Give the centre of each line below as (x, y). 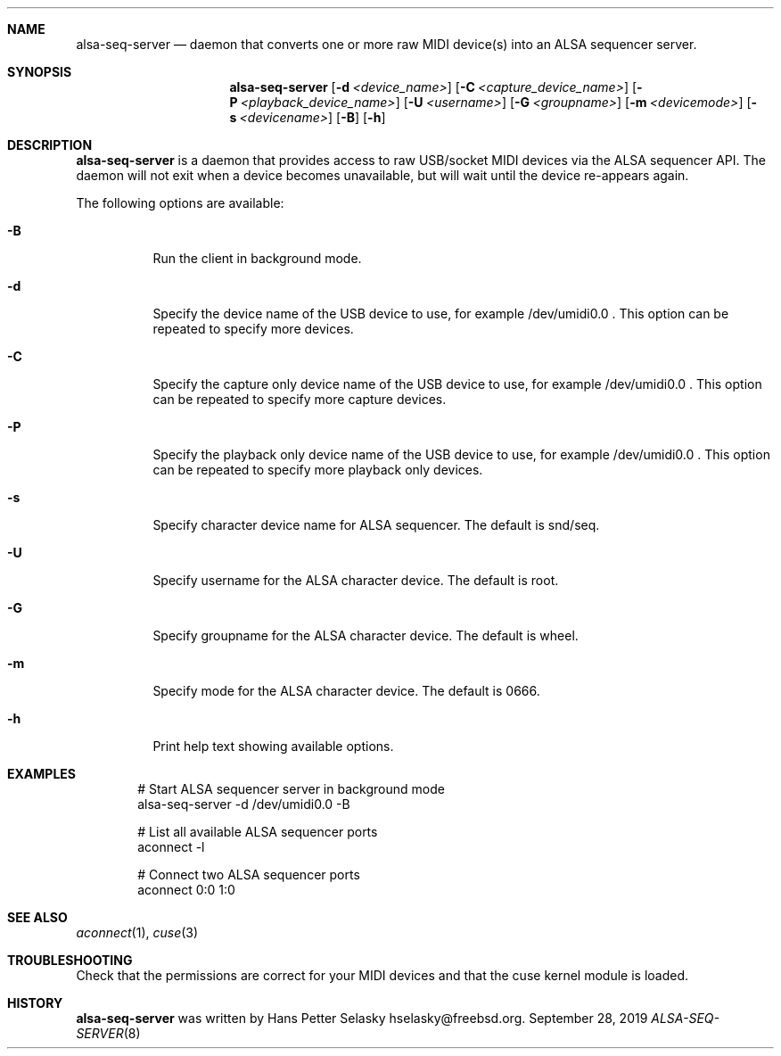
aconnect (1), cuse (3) (137, 932)
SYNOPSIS (40, 72)
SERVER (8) (108, 1033)
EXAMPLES (41, 774)
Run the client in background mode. (257, 258)
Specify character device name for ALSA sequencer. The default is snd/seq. (376, 525)
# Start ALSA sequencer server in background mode (291, 789)
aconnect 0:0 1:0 (186, 890)
